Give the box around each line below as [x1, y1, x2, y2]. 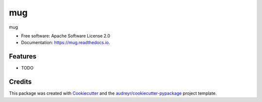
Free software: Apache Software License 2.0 [21, 33, 111, 39]
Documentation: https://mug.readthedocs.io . [21, 40, 110, 45]
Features [9, 52, 36, 60]
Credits [9, 78, 32, 86]
